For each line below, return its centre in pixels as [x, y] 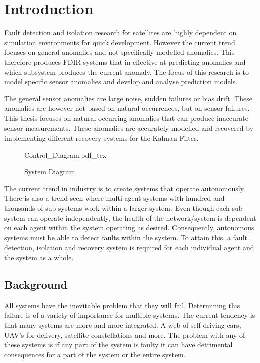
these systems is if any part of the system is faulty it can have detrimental [118, 345]
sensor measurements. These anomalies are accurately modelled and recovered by [129, 128]
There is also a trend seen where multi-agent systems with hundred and [114, 198]
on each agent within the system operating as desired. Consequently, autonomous [129, 228]
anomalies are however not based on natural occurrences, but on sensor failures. [127, 108]
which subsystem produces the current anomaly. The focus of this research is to [126, 72]
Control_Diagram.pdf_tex [65, 154]
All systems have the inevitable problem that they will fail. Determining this [122, 305]
